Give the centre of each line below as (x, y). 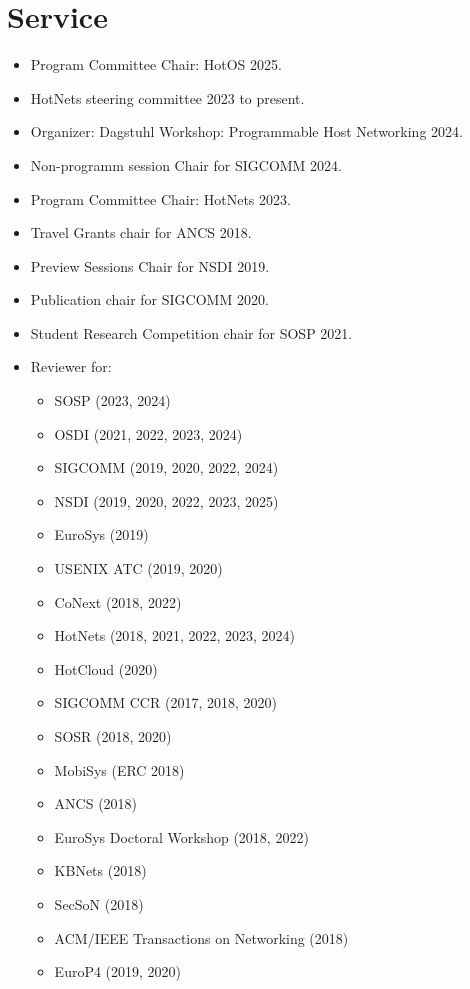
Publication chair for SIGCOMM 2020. (149, 299)
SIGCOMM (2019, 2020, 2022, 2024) (166, 467)
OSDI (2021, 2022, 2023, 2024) (148, 433)
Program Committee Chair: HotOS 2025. (156, 64)
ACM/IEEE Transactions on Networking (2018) (201, 937)
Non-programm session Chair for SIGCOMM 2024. (186, 164)
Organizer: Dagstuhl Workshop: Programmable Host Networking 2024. (246, 131)
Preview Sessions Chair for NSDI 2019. (150, 265)
